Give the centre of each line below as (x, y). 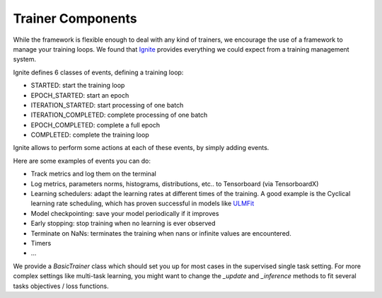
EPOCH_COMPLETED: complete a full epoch (95, 125)
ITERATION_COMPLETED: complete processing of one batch (119, 115)
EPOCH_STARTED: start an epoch (80, 95)
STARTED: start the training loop (78, 86)
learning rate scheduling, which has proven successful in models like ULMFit (143, 204)
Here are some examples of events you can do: (82, 161)
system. (25, 59)
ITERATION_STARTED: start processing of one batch (107, 105)
